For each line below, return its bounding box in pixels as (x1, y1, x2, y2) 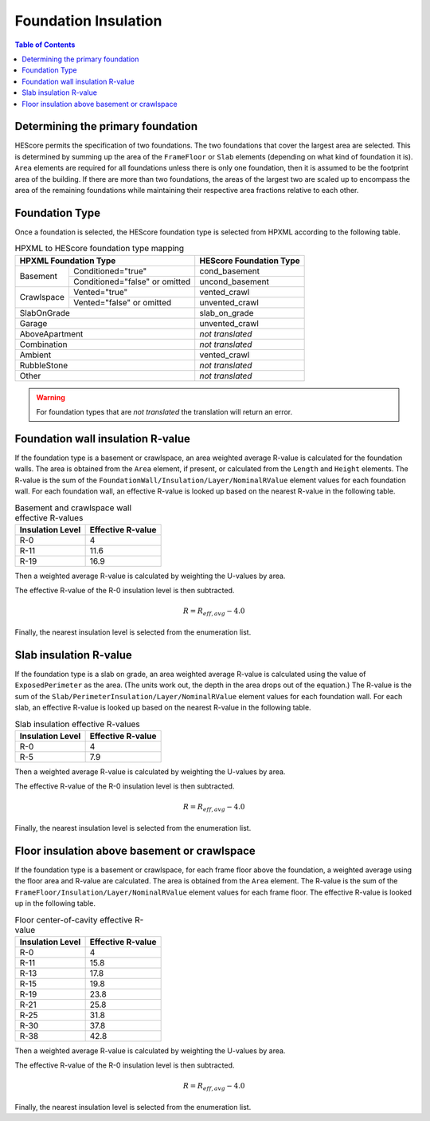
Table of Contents (14, 40, 76, 49)
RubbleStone (19, 360, 68, 371)
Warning (36, 392, 65, 402)
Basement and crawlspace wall (14, 502, 131, 513)
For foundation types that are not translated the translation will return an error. (36, 407, 293, 417)
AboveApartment (19, 328, 84, 339)
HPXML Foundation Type (19, 255, 116, 266)
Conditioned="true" (72, 265, 147, 277)
